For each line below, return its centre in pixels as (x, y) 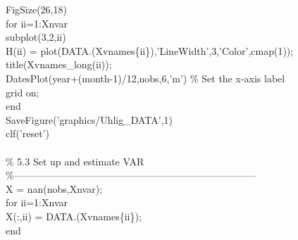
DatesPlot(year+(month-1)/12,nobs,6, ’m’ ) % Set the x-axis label (145, 78)
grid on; (23, 92)
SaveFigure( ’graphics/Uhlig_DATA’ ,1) (89, 119)
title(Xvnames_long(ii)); (59, 64)
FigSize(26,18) (36, 9)
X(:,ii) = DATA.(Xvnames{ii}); (74, 216)
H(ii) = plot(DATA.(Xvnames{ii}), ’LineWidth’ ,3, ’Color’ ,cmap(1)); (150, 50)
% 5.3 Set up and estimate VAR (75, 161)
